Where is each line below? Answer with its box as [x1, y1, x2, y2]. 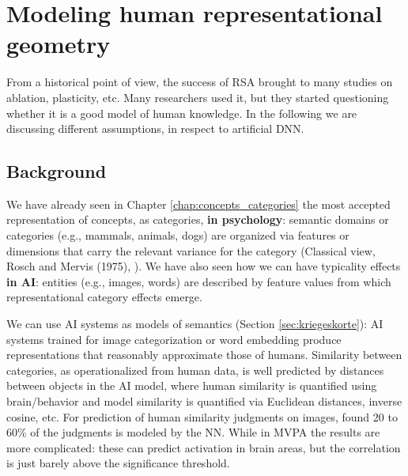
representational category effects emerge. [6, 289, 202, 305]
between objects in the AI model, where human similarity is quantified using [6, 377, 377, 394]
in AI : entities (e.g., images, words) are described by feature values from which [6, 273, 391, 289]
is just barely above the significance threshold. [6, 455, 230, 471]
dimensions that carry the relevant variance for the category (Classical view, [6, 242, 376, 259]
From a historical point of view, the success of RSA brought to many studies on [6, 74, 393, 90]
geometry [6, 28, 111, 60]
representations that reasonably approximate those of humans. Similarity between [6, 346, 402, 363]
